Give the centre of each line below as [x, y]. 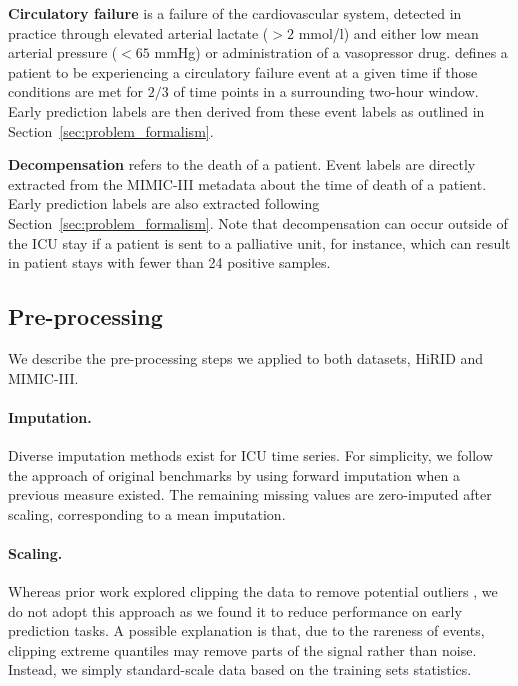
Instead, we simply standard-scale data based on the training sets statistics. [240, 669]
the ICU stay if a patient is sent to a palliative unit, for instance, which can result [259, 242]
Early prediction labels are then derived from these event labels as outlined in [246, 110]
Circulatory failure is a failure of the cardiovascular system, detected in [235, 13]
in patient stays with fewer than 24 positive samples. [169, 262]
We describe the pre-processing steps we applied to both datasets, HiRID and [246, 357]
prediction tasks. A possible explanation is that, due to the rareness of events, [246, 630]
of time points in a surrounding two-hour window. [326, 91]
